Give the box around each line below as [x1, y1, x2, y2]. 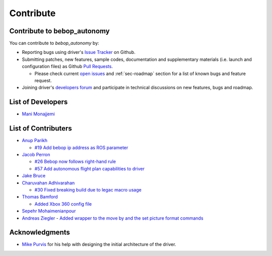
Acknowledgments [9, 228, 71, 237]
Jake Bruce [22, 173, 46, 179]
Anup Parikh [22, 138, 48, 144]
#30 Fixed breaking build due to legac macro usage [34, 186, 142, 193]
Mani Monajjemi [22, 111, 55, 117]
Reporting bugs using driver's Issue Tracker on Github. [22, 49, 135, 55]
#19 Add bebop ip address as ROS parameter [34, 144, 128, 151]
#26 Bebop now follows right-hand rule [34, 159, 116, 165]
